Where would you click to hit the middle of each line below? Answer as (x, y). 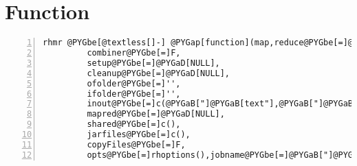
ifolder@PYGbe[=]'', (134, 94)
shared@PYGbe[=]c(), (134, 125)
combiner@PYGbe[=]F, (134, 53)
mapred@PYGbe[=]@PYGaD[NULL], (156, 114)
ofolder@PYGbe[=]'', (134, 83)
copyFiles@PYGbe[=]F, (136, 144)
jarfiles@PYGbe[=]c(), (139, 134)
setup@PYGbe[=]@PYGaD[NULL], (153, 63)
